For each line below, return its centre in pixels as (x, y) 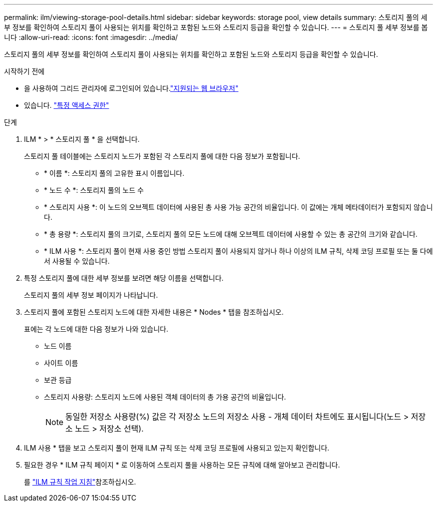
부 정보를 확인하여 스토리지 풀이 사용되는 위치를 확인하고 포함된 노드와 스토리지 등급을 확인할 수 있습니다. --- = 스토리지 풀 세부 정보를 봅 (216, 27)
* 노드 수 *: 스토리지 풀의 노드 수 (94, 190)
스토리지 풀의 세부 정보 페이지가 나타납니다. (91, 295)
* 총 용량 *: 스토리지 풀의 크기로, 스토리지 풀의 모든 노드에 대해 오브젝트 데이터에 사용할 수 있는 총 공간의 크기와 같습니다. (231, 234)
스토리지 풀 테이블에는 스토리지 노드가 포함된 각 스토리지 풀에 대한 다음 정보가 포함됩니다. (162, 156)
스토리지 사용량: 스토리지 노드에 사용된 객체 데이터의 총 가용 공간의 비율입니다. (165, 397)
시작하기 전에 (24, 71)
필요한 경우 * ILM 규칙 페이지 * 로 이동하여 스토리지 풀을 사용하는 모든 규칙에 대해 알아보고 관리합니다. (182, 465)
